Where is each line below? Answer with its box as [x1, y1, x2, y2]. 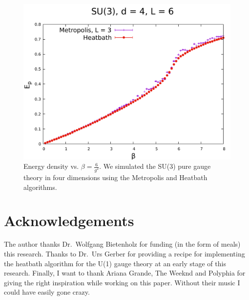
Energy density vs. [23, 161, 79, 171]
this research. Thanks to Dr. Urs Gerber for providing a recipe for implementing [4, 248, 245, 258]
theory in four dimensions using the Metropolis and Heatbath [23, 172, 207, 183]
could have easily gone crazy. [4, 287, 90, 297]
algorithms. [23, 182, 57, 192]
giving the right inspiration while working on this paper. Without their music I [4, 277, 240, 287]
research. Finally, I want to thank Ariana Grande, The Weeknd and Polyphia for [4, 268, 246, 278]
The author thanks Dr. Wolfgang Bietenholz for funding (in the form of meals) [4, 239, 241, 249]
